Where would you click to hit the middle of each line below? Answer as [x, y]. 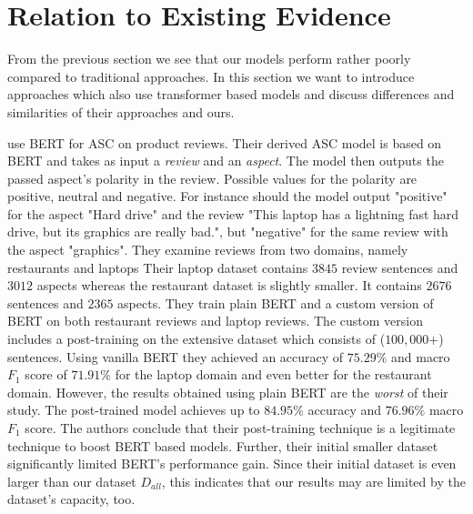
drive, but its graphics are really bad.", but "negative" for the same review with [228, 232]
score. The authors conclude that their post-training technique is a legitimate [240, 428]
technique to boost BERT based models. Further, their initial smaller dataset [223, 445]
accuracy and [345, 410]
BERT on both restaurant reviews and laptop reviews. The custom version [215, 321]
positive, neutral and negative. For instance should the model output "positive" [227, 196]
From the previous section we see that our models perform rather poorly [209, 59]
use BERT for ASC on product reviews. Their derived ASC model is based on [225, 142]
